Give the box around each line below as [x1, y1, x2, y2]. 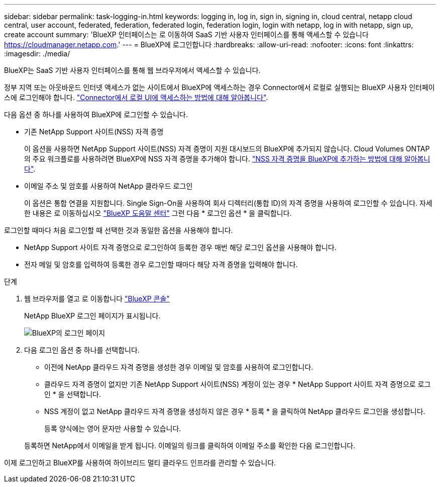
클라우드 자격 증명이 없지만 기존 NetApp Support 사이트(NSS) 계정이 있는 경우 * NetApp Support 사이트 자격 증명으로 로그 [44, 380, 431, 388]
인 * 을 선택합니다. [44, 390, 101, 398]
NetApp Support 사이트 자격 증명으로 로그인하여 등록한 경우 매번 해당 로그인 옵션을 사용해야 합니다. [24, 243, 337, 252]
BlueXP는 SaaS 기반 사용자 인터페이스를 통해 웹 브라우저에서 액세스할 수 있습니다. [4, 66, 261, 74]
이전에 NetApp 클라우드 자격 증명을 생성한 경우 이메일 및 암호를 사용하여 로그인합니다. [44, 363, 313, 371]
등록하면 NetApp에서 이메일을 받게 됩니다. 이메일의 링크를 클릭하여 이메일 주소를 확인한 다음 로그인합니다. [24, 441, 356, 450]
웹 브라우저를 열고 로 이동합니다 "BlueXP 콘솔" [24, 294, 170, 303]
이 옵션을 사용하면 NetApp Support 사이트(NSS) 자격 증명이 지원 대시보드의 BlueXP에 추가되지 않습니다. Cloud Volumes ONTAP [24, 144, 430, 153]
